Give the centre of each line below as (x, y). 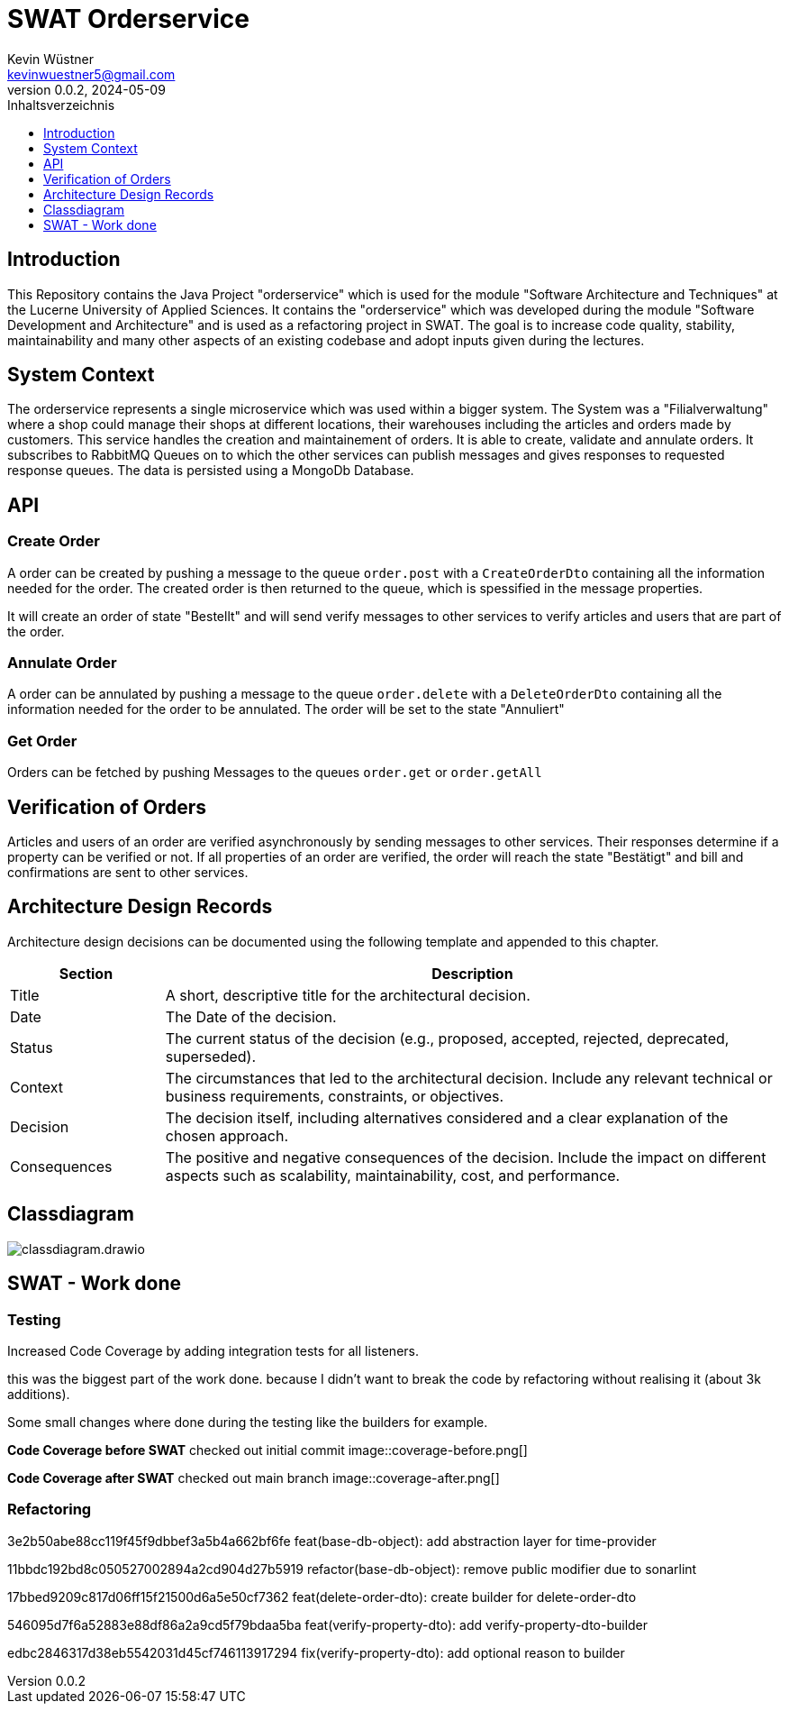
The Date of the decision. (251, 1016)
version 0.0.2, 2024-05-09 (86, 89)
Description (472, 973)
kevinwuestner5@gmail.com (91, 74)
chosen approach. (227, 1135)
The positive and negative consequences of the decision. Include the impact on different (466, 1157)
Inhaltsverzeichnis (61, 105)
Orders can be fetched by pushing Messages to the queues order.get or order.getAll (275, 773)
